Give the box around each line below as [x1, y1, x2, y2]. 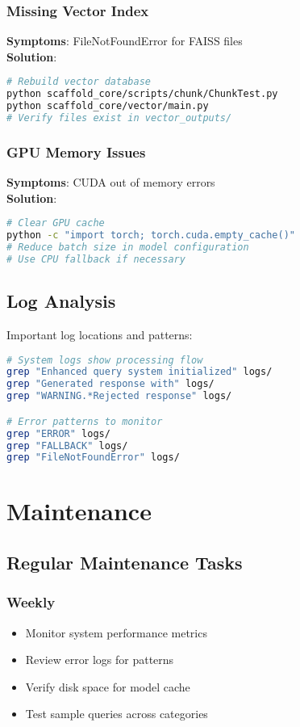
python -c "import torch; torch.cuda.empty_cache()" [6, 229, 295, 242]
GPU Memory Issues [6, 141, 146, 162]
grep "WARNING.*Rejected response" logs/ [6, 390, 232, 402]
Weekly [6, 592, 56, 612]
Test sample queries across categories [25, 705, 208, 722]
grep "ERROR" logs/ [6, 427, 110, 439]
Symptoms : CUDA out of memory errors [6, 174, 215, 191]
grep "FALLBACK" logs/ [6, 439, 128, 452]
